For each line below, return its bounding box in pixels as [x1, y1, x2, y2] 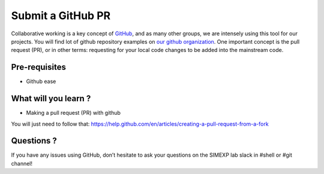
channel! [11, 160, 33, 167]
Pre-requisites [11, 62, 66, 72]
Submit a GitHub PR [11, 9, 111, 22]
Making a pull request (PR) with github [26, 109, 121, 117]
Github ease [26, 78, 56, 85]
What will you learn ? [11, 93, 91, 104]
